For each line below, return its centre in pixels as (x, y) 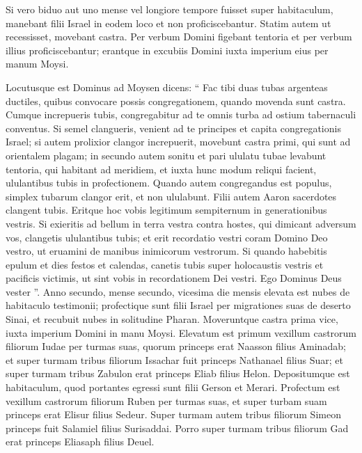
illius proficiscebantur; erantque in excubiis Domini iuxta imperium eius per (167, 50)
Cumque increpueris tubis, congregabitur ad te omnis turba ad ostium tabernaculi (181, 114)
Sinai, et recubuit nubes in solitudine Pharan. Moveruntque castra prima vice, (172, 319)
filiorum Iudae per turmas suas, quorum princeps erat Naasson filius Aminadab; (176, 346)
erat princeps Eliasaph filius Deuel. (80, 442)
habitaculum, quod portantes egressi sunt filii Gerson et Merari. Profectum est (173, 387)
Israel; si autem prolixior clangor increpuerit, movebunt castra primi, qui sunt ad (178, 142)
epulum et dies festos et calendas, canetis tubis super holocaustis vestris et (165, 264)
